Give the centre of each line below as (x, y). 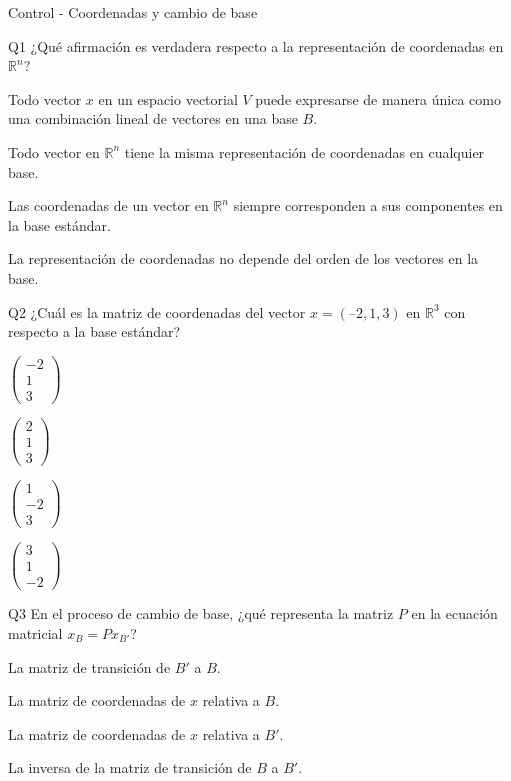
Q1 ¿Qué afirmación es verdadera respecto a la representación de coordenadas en (256, 45)
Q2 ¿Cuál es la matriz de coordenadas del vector (157, 311)
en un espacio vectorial (168, 98)
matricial (35, 632)
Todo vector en (54, 151)
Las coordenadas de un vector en (108, 205)
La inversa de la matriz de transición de (130, 767)
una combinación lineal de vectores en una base (153, 118)
